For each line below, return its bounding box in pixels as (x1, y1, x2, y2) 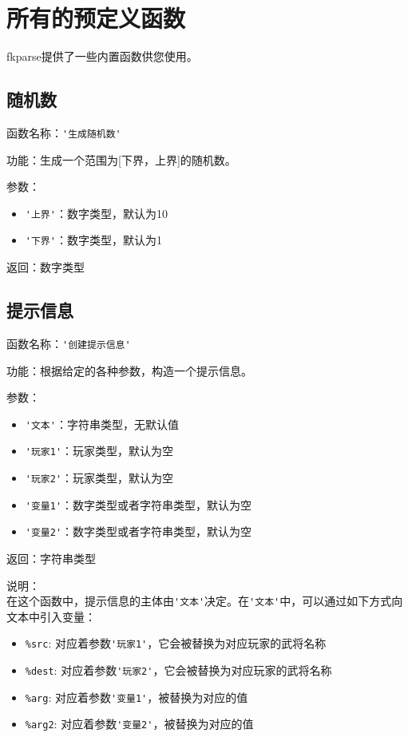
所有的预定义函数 (6, 2, 186, 34)
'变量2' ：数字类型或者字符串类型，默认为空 (25, 523, 252, 540)
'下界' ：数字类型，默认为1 (25, 232, 162, 248)
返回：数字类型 (6, 259, 85, 275)
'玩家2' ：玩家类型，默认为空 (25, 470, 174, 486)
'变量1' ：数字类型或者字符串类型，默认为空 (25, 496, 252, 513)
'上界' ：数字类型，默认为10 (25, 204, 168, 221)
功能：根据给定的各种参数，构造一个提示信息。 (6, 362, 252, 378)
